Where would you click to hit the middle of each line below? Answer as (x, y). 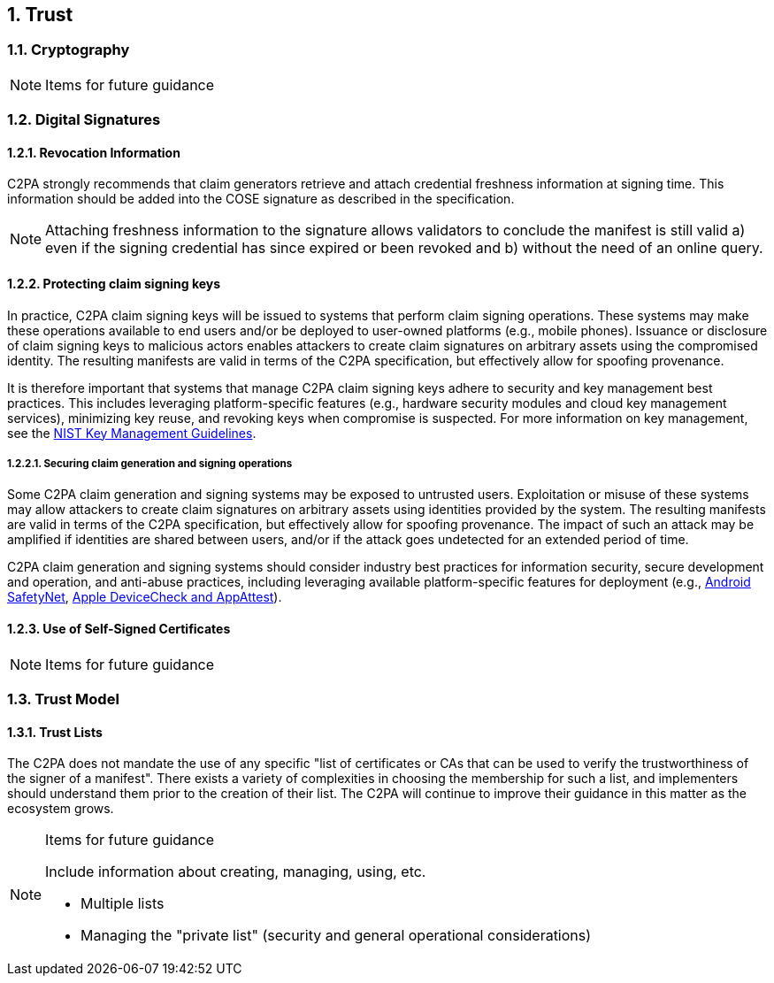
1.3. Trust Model (63, 699)
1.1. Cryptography (69, 50)
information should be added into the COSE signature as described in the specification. (261, 199)
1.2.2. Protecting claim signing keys (114, 284)
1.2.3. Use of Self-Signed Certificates (119, 629)
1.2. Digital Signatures (84, 120)
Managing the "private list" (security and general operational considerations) (336, 936)
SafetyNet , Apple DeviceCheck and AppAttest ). (145, 597)
